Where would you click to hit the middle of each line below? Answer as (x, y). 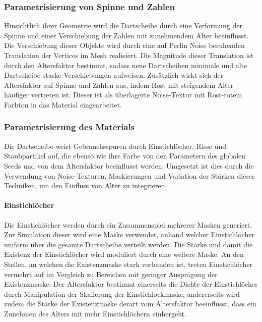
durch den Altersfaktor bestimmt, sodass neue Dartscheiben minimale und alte (126, 65)
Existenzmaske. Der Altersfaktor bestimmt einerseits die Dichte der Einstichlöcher (131, 284)
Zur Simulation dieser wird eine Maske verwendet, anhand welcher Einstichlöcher (129, 234)
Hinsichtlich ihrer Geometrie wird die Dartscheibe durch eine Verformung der (123, 25)
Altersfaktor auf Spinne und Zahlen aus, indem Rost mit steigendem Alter (119, 85)
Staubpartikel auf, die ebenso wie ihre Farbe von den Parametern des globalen (125, 156)
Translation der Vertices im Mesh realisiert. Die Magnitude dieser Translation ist (129, 55)
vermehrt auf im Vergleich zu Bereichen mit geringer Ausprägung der (111, 274)
